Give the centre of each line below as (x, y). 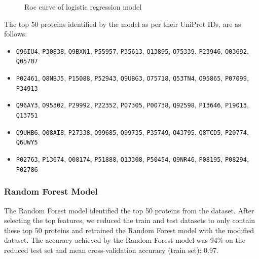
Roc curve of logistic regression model (83, 7)
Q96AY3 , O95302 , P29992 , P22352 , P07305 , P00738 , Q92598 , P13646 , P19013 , (132, 105)
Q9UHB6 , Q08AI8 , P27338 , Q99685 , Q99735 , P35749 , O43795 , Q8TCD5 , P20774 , (132, 132)
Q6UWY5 (27, 143)
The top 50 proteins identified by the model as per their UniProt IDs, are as (123, 24)
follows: (16, 34)
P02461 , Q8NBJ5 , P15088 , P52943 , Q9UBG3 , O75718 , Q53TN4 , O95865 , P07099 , (132, 78)
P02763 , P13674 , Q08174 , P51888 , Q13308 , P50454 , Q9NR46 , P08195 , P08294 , (132, 159)
